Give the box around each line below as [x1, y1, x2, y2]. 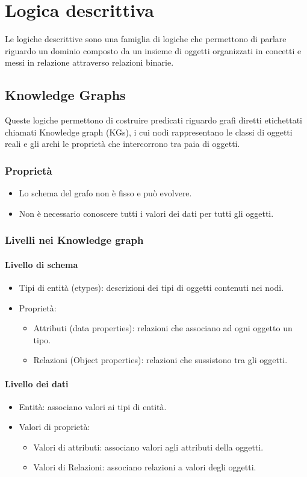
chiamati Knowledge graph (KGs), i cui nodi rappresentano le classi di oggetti [5, 125, 293, 138]
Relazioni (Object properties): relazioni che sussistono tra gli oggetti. [33, 354, 288, 366]
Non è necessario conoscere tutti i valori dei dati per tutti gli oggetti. [19, 207, 274, 219]
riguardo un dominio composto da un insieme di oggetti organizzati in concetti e [5, 44, 302, 57]
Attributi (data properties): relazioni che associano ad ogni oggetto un [33, 322, 293, 334]
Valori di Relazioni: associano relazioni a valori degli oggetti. [33, 461, 256, 473]
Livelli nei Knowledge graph [5, 232, 144, 248]
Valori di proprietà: [19, 420, 90, 433]
